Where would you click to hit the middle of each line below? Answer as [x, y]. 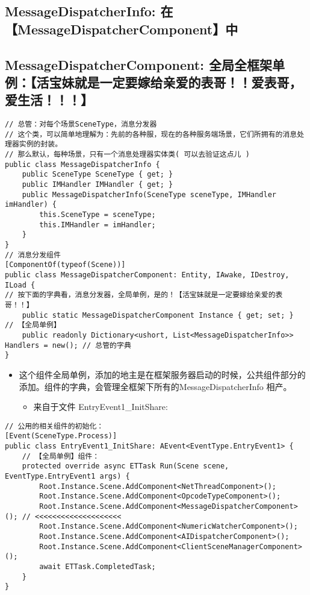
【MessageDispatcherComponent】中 [122, 29]
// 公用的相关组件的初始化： [54, 426]
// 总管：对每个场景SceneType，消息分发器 [81, 124]
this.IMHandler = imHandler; [98, 225]
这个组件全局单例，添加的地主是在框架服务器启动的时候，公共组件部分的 [162, 374]
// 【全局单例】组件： [61, 456]
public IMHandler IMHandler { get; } [98, 185]
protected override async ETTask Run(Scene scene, [126, 466]
